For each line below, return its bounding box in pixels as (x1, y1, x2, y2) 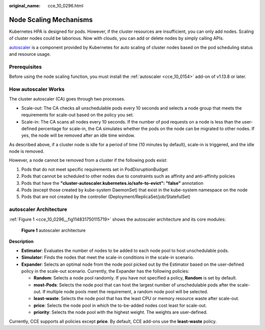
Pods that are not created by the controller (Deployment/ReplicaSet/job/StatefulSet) (21, 194, 191, 200)
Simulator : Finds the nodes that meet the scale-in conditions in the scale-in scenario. (21, 254, 194, 260)
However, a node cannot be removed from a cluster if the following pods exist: (9, 157, 168, 163)
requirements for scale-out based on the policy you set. (21, 112, 134, 118)
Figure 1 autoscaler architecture (21, 227, 86, 233)
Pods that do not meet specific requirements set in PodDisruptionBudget (21, 166, 168, 172)
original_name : (9, 3, 41, 8)
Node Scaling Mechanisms (9, 15, 93, 24)
